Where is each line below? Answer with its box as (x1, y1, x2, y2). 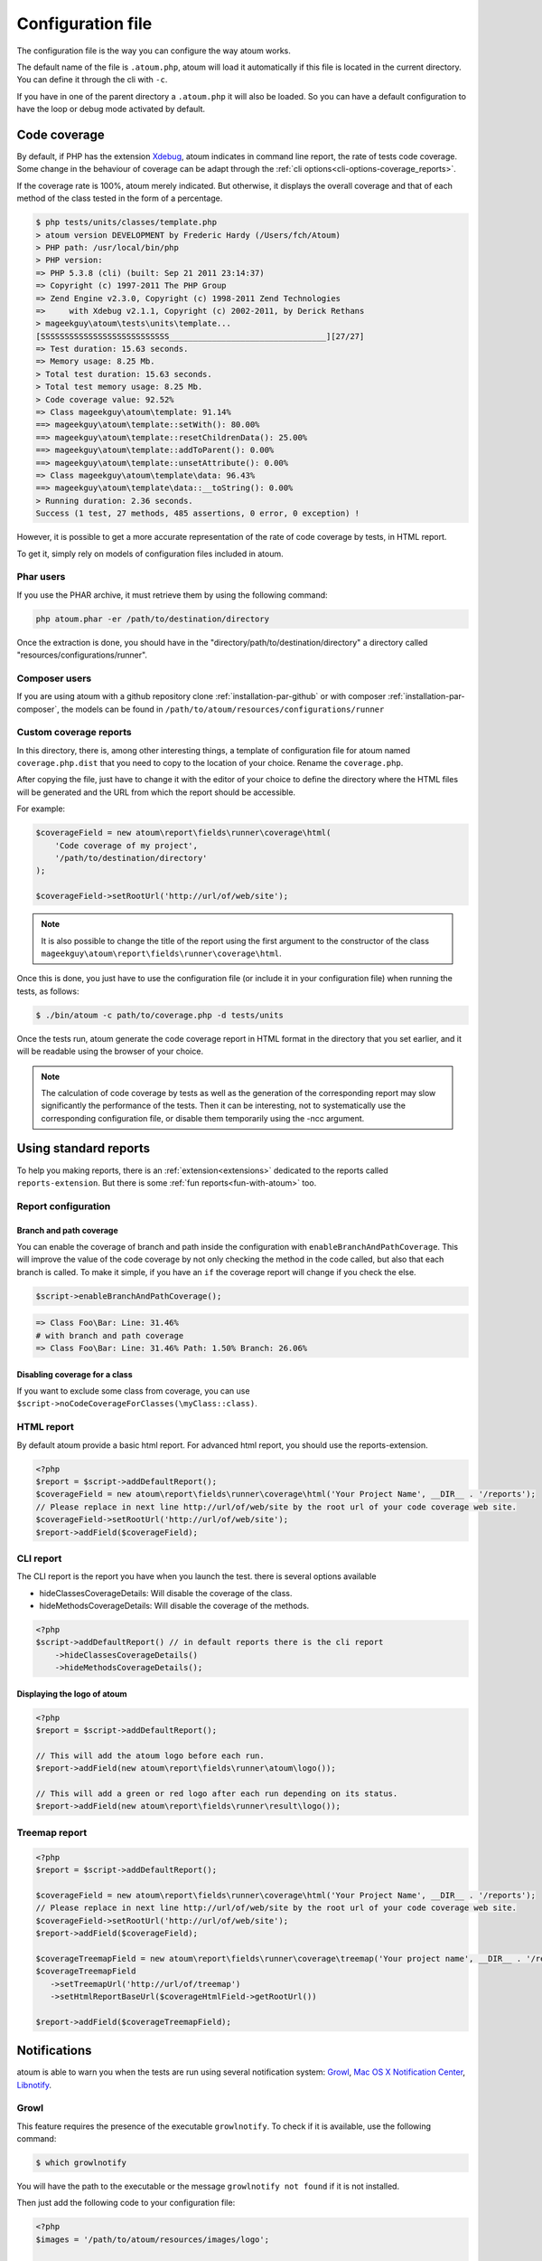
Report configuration (16, 1199, 111, 1212)
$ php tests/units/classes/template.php (35, 217, 217, 228)
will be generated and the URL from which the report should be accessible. (16, 787, 296, 798)
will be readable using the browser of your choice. (16, 1045, 203, 1057)
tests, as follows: (16, 986, 79, 997)
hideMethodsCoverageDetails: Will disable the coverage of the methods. (39, 1601, 310, 1612)
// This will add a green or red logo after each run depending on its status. (35, 1789, 398, 1799)
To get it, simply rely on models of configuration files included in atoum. (16, 548, 284, 559)
